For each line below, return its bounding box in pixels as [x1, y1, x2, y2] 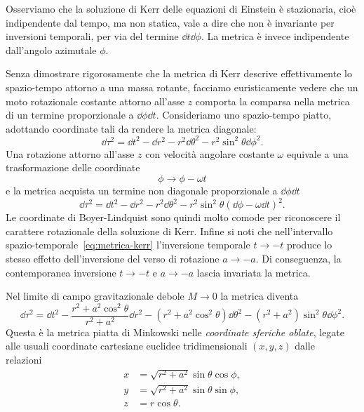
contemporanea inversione [6, 265, 116, 279]
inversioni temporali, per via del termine [6, 29, 179, 44]
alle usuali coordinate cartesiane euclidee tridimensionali [6, 338, 248, 353]
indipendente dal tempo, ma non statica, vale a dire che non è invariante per [6, 15, 335, 29]
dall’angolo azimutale [6, 42, 97, 57]
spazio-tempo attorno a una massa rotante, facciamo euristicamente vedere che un [6, 79, 358, 94]
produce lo [286, 237, 332, 252]
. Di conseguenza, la [255, 251, 342, 265]
